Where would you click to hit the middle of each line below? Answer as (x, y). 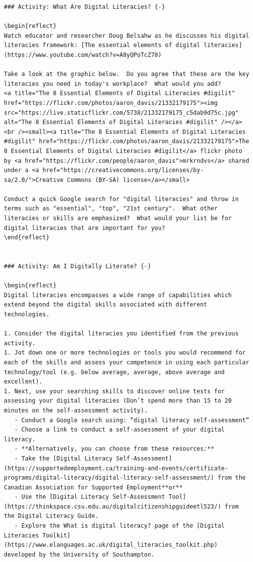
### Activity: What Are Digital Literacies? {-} (85, 7)
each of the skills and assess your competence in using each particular (127, 362)
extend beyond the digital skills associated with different (106, 305)
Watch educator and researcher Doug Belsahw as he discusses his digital (127, 36)
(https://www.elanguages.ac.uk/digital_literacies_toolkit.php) (111, 545)
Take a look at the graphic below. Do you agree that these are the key (127, 74)
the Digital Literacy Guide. (51, 516)
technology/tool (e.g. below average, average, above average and (115, 372)
